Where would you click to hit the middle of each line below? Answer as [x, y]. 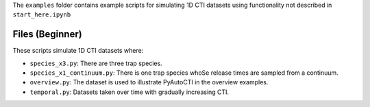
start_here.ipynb [42, 15]
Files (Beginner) [47, 34]
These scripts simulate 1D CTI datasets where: [78, 51]
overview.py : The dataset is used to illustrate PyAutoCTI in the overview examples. [149, 82]
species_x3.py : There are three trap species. [96, 63]
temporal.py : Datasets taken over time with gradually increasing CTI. [129, 92]
